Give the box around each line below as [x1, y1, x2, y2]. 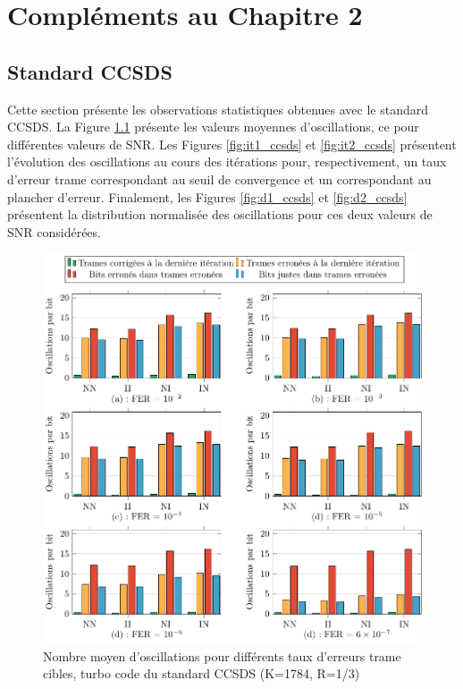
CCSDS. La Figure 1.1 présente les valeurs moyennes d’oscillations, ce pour [7, 117, 419, 136]
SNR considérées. [7, 222, 101, 241]
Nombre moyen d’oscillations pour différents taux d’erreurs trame [43, 646, 401, 665]
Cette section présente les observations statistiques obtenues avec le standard [7, 99, 428, 118]
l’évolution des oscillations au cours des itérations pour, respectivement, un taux [7, 152, 447, 171]
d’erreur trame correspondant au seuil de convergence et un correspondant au [7, 169, 432, 188]
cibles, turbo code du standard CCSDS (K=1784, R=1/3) [43, 664, 360, 683]
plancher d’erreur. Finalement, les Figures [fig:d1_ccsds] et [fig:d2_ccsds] [7, 187, 408, 206]
